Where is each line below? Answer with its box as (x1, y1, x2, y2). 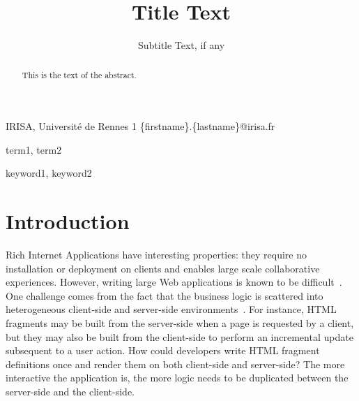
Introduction (6, 207, 130, 235)
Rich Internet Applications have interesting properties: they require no (6, 247, 307, 262)
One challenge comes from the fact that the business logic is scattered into (6, 288, 323, 302)
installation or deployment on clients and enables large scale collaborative (6, 261, 320, 275)
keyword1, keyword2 (6, 166, 92, 180)
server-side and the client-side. (6, 384, 135, 399)
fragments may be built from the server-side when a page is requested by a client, (6, 316, 354, 330)
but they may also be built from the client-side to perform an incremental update (6, 329, 353, 344)
